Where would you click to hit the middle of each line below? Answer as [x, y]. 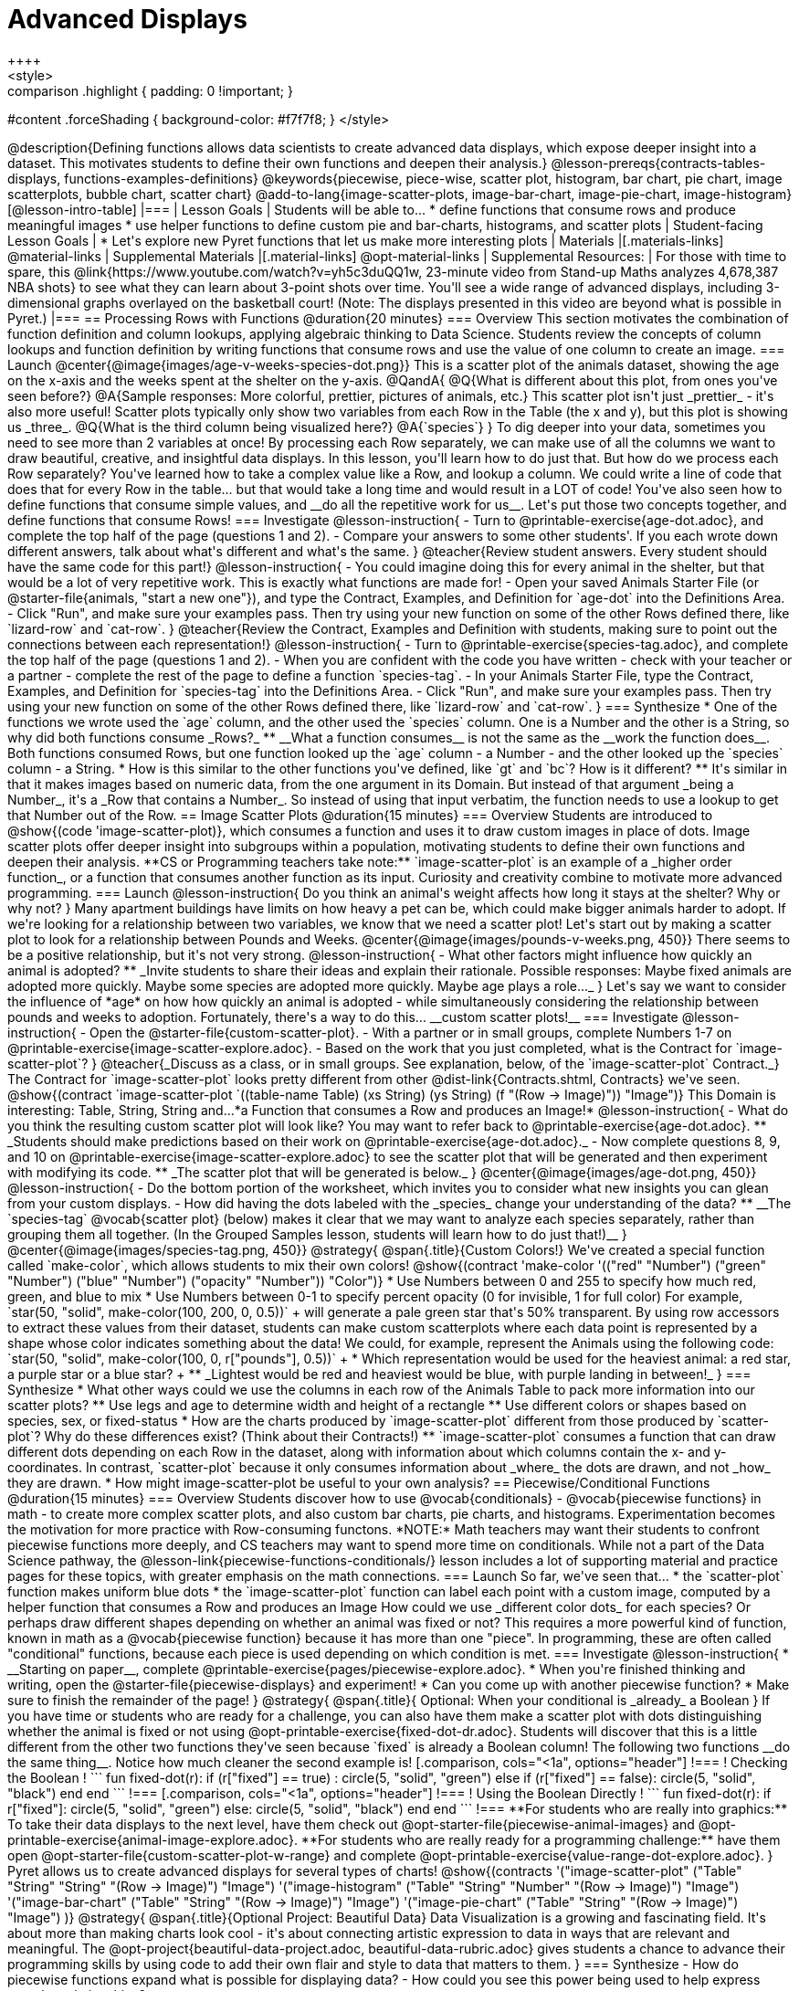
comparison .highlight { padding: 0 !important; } [150, 90]
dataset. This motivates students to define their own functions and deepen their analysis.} [278, 163]
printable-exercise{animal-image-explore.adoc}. [152, 1839]
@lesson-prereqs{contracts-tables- [658, 163]
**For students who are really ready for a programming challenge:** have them [541, 1839]
